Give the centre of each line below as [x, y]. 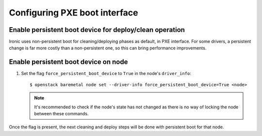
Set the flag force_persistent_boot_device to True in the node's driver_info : [106, 74]
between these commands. [61, 113]
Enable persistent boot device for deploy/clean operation [97, 30]
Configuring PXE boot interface [74, 13]
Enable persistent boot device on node [68, 62]
